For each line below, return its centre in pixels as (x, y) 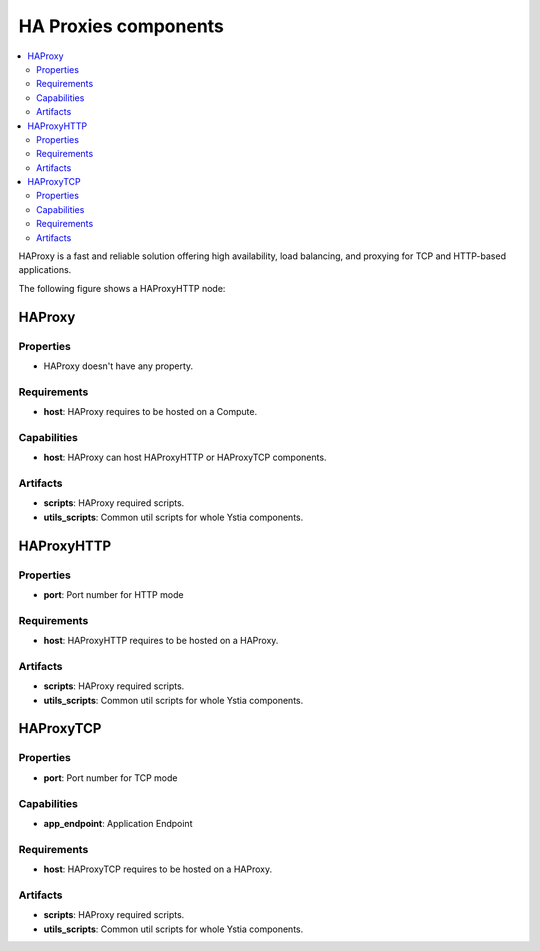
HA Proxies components (121, 26)
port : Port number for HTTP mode (113, 594)
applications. (45, 270)
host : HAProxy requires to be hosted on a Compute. (150, 412)
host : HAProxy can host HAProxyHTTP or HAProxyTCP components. (185, 457)
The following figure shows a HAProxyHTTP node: (122, 288)
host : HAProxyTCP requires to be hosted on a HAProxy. (158, 869)
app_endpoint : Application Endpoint (118, 823)
